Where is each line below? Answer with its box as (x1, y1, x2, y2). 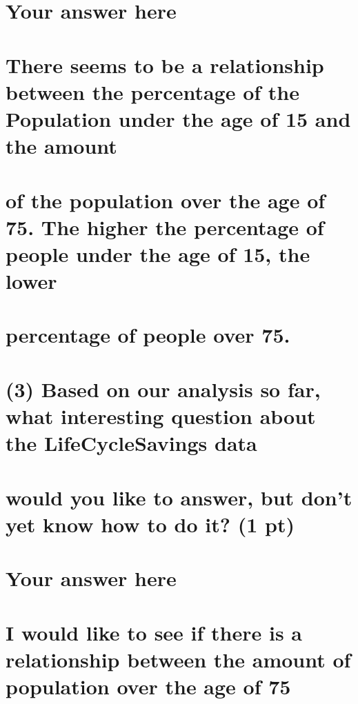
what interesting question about (6, 402, 316, 430)
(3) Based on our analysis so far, (6, 374, 321, 403)
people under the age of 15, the (6, 239, 310, 268)
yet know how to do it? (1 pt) (6, 510, 295, 538)
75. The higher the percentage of (6, 212, 324, 241)
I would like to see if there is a (6, 618, 302, 646)
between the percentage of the (6, 77, 299, 105)
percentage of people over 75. (6, 321, 290, 349)
